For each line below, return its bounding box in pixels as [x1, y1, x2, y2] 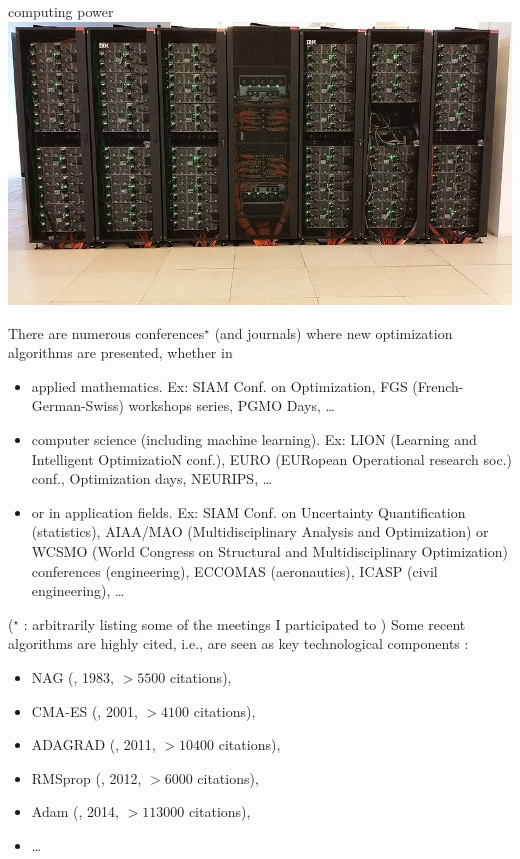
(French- [412, 375, 464, 396]
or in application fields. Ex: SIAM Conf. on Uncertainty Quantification [31, 501, 466, 522]
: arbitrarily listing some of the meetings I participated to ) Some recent [23, 613, 466, 634]
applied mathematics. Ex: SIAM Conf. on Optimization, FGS [31, 375, 408, 396]
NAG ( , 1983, [31, 667, 114, 687]
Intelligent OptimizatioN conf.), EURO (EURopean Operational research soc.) [31, 448, 512, 469]
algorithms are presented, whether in [8, 342, 233, 363]
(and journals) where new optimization [214, 322, 453, 343]
